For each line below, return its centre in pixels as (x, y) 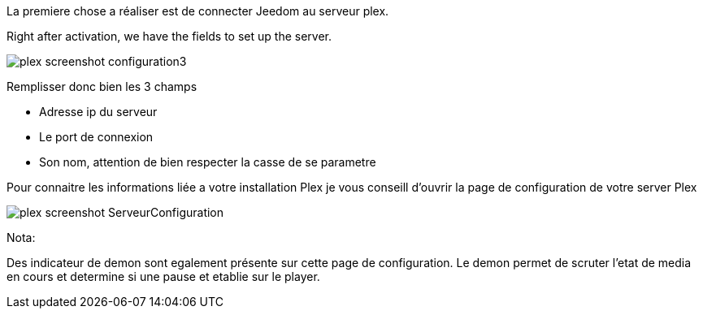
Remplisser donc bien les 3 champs (102, 86)
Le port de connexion (96, 137)
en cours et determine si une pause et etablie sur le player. (163, 276)
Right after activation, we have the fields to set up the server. (169, 36)
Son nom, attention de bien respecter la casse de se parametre (208, 162)
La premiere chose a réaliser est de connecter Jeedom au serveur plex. (198, 11)
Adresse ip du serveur (98, 112)
